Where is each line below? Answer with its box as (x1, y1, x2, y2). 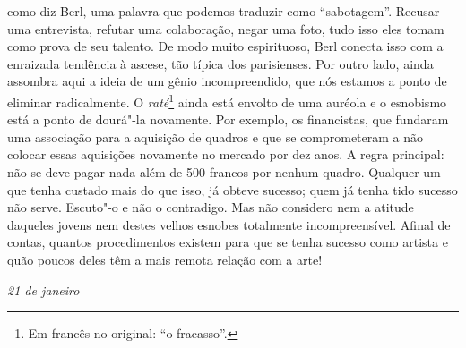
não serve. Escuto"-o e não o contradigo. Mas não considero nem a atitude (7, 198, 414, 216)
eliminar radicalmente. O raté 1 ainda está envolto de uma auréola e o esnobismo (7, 89, 447, 111)
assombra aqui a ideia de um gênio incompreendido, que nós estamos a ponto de (7, 72, 447, 90)
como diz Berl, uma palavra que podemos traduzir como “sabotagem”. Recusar (7, 2, 440, 20)
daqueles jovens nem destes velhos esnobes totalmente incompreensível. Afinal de (7, 215, 451, 233)
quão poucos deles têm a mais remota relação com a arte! (7, 250, 323, 268)
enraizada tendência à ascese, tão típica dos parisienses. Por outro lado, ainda (7, 54, 434, 72)
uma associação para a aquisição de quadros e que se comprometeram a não (7, 127, 424, 146)
